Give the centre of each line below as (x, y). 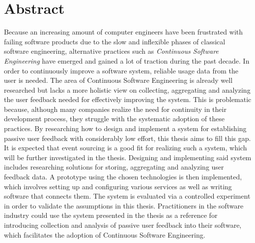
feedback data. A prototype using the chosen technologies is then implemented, (123, 177)
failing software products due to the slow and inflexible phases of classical (115, 41)
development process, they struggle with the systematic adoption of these (114, 119)
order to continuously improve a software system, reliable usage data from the (121, 70)
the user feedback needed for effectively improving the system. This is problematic (128, 99)
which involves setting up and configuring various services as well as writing (118, 186)
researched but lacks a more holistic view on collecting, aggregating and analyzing (127, 89)
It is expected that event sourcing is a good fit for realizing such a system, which (126, 148)
